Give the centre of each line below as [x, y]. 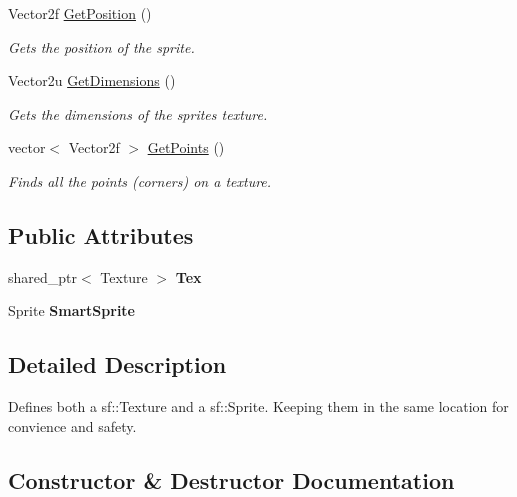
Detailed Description [117, 364]
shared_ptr [43, 276]
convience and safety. [72, 425]
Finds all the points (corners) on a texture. [140, 180]
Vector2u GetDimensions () [92, 80]
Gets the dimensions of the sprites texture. [138, 113]
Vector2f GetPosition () [80, 13]
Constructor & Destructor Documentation [231, 479]
